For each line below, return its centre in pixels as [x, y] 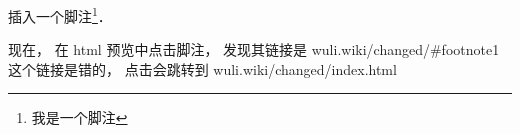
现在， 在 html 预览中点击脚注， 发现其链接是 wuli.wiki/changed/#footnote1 [254, 49]
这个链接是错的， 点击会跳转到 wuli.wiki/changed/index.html [202, 68]
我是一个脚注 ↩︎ [79, 117]
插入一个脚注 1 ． [60, 14]
